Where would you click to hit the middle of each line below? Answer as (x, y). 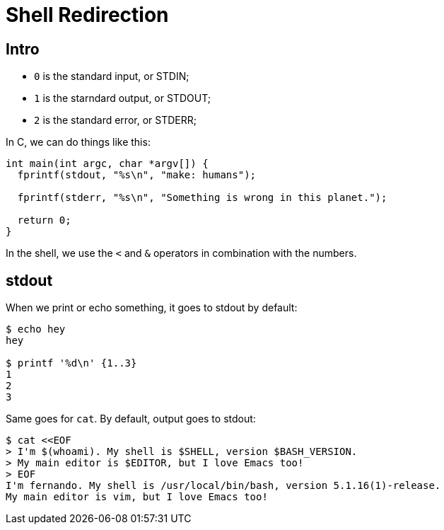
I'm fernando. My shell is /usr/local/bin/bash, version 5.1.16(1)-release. (223, 486)
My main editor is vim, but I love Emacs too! (137, 497)
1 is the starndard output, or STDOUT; (122, 98)
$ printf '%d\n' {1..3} (71, 363)
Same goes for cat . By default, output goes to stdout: (131, 419)
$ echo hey (36, 329)
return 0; (44, 220)
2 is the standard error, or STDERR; (115, 120)
